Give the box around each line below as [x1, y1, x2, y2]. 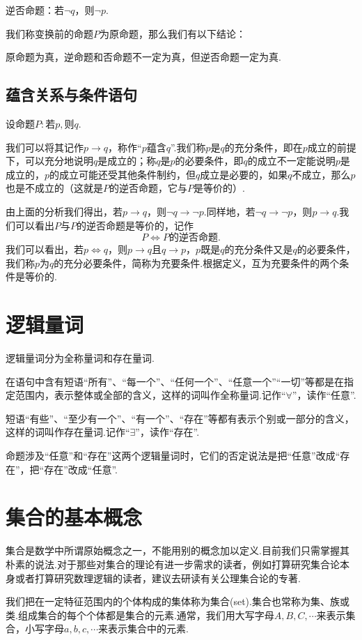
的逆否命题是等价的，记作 [77, 218, 194, 232]
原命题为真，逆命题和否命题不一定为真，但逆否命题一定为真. [6, 49, 281, 64]
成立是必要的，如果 [200, 167, 288, 181]
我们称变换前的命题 [6, 26, 93, 40]
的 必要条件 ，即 [175, 153, 244, 168]
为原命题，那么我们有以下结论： [100, 26, 246, 40]
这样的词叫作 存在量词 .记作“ [6, 425, 130, 439]
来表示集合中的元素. [98, 621, 189, 636]
